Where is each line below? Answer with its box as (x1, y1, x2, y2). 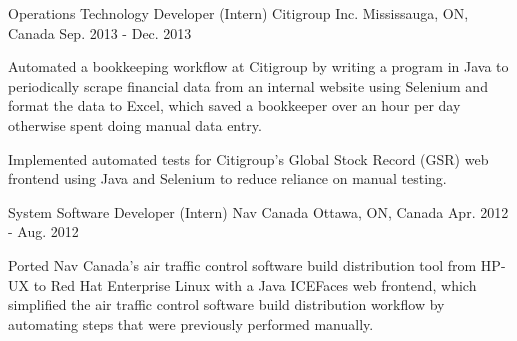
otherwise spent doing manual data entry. (8, 114, 262, 135)
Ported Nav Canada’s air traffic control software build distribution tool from (8, 254, 477, 275)
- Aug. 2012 (8, 221, 79, 242)
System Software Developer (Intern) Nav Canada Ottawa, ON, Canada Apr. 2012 (8, 201, 509, 222)
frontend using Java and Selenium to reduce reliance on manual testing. (8, 168, 447, 189)
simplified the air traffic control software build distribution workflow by (8, 294, 445, 315)
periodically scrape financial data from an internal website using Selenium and (8, 75, 488, 96)
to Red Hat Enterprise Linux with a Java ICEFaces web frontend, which (33, 274, 477, 295)
